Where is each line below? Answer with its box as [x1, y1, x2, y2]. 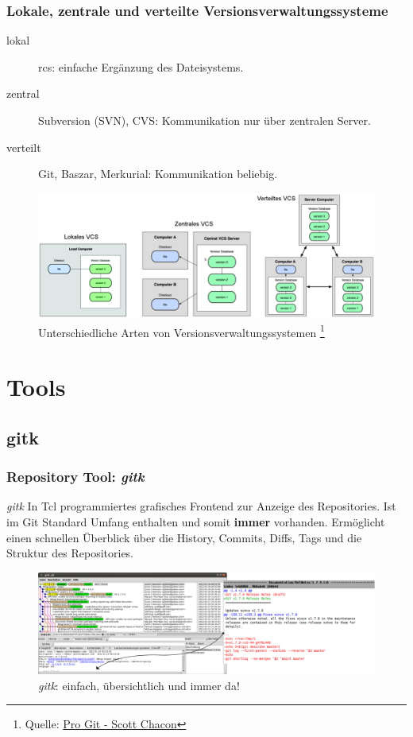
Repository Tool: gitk [6, 467, 145, 487]
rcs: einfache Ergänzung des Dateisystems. [38, 58, 244, 75]
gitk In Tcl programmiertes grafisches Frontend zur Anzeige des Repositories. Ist [6, 498, 396, 514]
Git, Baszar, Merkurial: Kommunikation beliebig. [38, 165, 278, 182]
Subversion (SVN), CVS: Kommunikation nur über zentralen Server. [38, 112, 371, 128]
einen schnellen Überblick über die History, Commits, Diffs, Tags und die [6, 529, 362, 545]
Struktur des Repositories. [6, 545, 134, 561]
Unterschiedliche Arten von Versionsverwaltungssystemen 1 [38, 321, 325, 340]
